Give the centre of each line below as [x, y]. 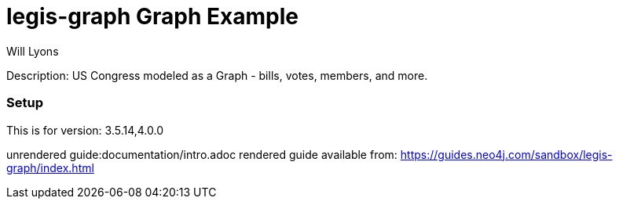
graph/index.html [50, 167]
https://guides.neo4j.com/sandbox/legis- [506, 154]
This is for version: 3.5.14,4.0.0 [85, 130]
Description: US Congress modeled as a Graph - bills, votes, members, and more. [217, 75]
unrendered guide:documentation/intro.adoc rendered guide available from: [202, 154]
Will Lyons [33, 51]
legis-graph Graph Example [152, 16]
